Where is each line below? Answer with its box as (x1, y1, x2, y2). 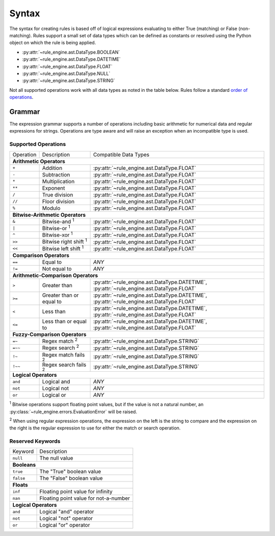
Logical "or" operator (39, 522, 90, 529)
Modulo (42, 205, 61, 212)
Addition (42, 164, 63, 171)
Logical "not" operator (39, 515, 93, 522)
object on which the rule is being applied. (9, 40, 96, 46)
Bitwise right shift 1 (42, 237, 88, 245)
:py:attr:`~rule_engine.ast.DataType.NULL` (22, 70, 111, 76)
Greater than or (42, 292, 79, 299)
